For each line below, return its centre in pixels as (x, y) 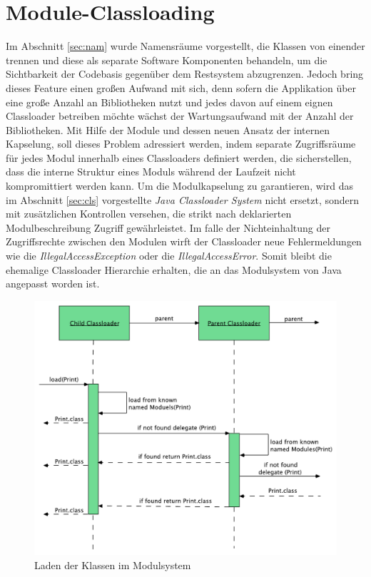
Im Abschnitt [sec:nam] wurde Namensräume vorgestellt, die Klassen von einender (185, 46)
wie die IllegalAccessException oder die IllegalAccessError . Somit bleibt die (169, 256)
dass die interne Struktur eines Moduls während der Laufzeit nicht (151, 172)
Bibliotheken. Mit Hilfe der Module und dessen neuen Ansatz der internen (168, 129)
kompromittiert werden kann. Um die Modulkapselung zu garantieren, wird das (179, 186)
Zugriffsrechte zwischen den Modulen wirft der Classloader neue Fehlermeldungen (184, 241)
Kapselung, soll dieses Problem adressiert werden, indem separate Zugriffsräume (181, 144)
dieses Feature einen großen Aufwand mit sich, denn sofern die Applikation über (181, 87)
